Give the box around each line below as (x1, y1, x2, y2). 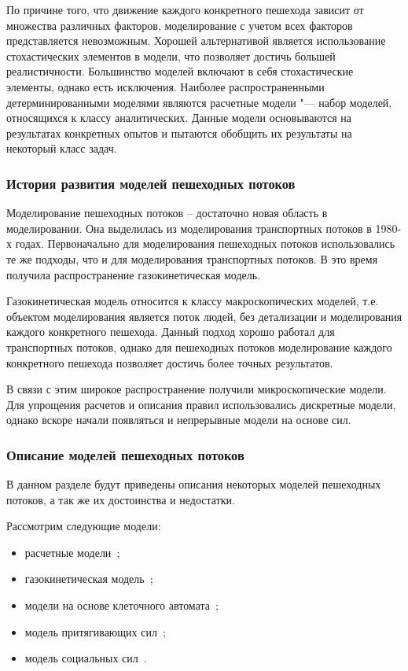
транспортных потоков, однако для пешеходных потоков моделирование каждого (6, 338, 392, 355)
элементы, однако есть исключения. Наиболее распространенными (6, 78, 325, 94)
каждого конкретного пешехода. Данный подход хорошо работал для (6, 323, 335, 340)
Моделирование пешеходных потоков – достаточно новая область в (6, 205, 328, 221)
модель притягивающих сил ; (24, 623, 166, 640)
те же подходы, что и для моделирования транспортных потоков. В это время (6, 250, 378, 267)
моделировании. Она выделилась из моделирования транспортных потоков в (6, 219, 372, 236)
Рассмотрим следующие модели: (6, 518, 161, 534)
